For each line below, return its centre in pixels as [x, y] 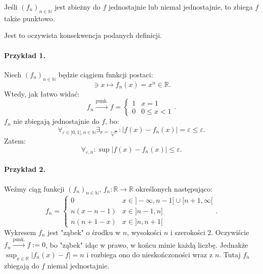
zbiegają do [22, 265]
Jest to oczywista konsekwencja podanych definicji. [83, 35]
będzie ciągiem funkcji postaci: [106, 74]
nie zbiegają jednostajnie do [56, 121]
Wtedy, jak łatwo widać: [42, 93]
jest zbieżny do [77, 7]
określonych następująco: [174, 188]
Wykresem [20, 232]
